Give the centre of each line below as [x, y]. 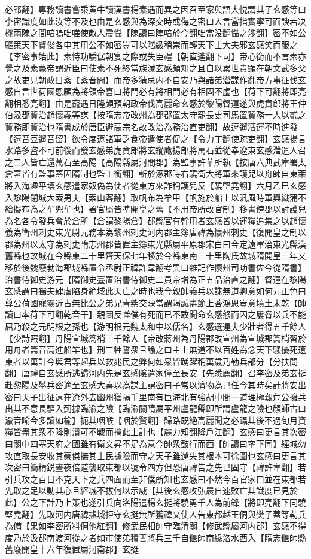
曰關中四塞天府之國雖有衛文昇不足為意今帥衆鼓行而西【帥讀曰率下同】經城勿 [155, 443]
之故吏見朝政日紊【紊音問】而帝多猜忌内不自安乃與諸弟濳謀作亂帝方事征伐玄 [155, 79]
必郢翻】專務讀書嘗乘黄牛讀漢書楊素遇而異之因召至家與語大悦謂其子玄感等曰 [155, 9]
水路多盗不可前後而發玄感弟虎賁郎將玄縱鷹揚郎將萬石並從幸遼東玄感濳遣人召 [155, 150]
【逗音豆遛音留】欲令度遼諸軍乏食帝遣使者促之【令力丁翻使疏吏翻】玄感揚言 [155, 138]
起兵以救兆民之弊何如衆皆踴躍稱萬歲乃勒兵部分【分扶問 [189, 361]
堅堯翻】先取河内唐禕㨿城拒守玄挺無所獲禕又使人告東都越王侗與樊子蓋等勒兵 [155, 514]
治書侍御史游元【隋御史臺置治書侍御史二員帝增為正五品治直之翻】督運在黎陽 [155, 279]
